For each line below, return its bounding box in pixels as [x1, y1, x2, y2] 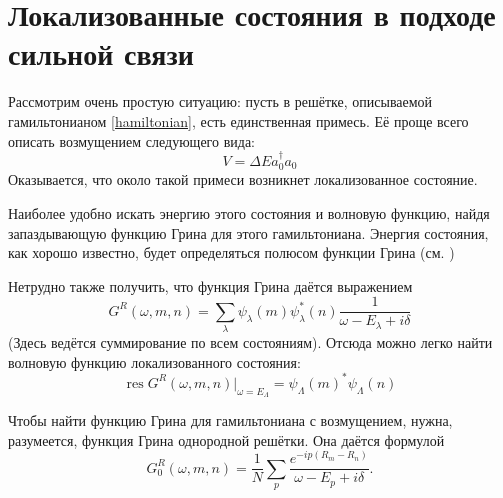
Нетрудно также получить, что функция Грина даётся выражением [8, 275, 413, 296]
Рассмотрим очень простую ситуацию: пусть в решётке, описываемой [8, 91, 433, 112]
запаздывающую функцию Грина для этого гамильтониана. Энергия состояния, [8, 222, 489, 243]
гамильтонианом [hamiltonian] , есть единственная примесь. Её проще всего [8, 110, 469, 131]
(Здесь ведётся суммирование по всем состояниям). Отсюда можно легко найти [8, 332, 493, 353]
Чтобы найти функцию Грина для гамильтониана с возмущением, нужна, [8, 409, 453, 430]
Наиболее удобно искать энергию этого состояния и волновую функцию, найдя [8, 202, 490, 223]
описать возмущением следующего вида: [8, 130, 255, 151]
